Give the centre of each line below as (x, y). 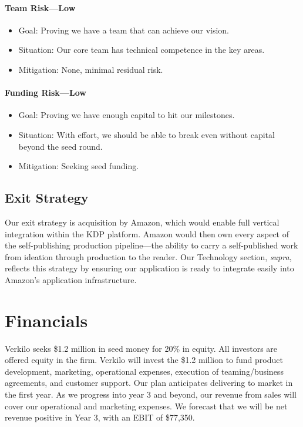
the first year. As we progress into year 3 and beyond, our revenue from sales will (151, 394)
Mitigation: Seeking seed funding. (79, 166)
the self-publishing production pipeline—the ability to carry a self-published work (151, 245)
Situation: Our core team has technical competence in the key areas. (142, 50)
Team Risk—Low (40, 7)
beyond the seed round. (60, 146)
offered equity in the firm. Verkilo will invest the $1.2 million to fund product (144, 360)
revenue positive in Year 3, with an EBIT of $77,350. (100, 417)
